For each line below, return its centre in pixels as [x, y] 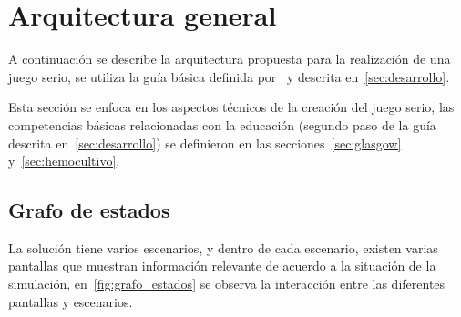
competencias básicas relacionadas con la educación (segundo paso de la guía [222, 124]
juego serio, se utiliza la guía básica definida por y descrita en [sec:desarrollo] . [229, 76]
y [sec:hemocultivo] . [64, 161]
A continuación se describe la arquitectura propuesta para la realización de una [230, 59]
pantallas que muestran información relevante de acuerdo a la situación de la [222, 266]
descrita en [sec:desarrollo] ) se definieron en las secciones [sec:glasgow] [205, 143]
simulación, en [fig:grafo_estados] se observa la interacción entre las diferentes [227, 284]
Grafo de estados [89, 210]
